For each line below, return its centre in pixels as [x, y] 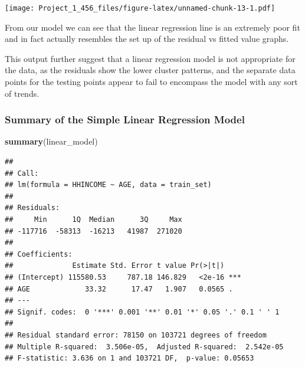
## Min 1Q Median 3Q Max [94, 219]
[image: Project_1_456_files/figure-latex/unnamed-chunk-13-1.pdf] [140, 8]
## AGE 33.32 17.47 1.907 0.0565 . [119, 289]
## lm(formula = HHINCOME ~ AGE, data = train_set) [108, 185]
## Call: [22, 173]
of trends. [22, 93]
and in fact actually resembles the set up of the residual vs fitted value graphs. [147, 39]
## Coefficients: [39, 254]
